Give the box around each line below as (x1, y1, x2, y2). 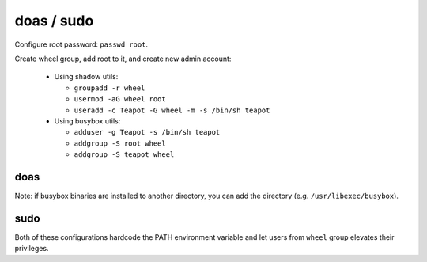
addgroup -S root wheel (74, 139, 166, 148)
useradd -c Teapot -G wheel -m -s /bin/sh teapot (74, 105, 270, 115)
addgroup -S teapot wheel (74, 150, 175, 159)
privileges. (14, 244, 49, 253)
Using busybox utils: (54, 116, 121, 126)
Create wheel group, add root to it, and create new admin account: (14, 54, 232, 63)
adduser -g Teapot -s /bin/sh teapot (74, 127, 221, 137)
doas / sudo (14, 12, 94, 29)
